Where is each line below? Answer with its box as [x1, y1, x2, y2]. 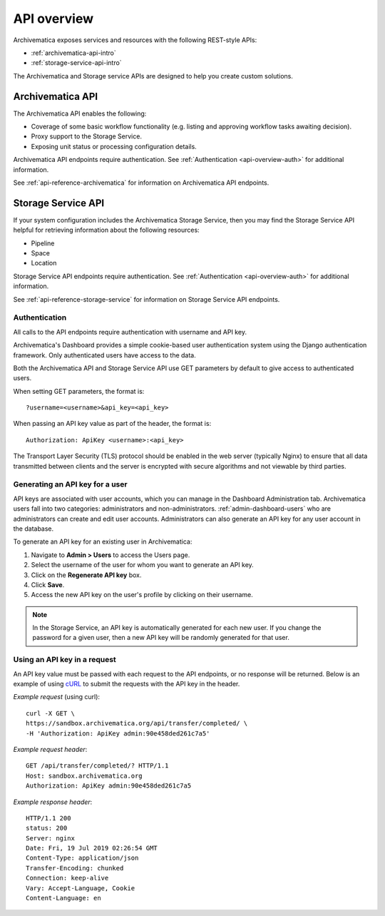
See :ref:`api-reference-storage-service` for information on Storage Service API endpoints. [13, 295, 280, 303]
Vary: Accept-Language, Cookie [26, 884, 135, 892]
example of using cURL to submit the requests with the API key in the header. [13, 680, 240, 688]
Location [31, 259, 57, 268]
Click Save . [31, 580, 65, 589]
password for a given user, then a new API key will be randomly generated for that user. [32, 633, 290, 642]
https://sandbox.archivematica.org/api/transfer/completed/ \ [26, 719, 248, 728]
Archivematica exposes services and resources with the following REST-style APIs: [13, 36, 257, 44]
